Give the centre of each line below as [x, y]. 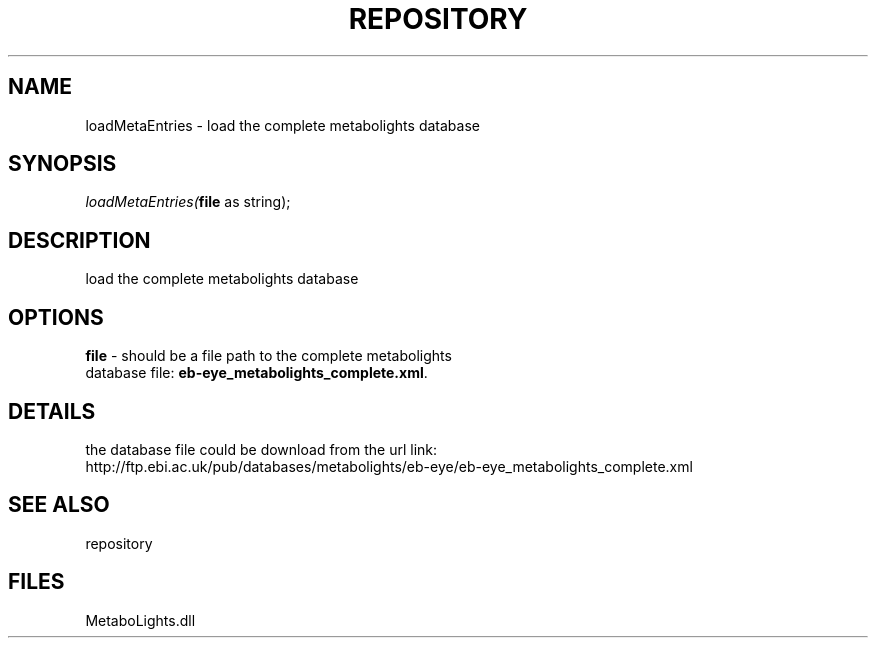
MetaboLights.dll [140, 620]
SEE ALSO [59, 505]
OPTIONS [56, 317]
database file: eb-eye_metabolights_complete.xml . [256, 373]
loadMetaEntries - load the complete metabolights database [282, 125]
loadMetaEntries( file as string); [188, 202]
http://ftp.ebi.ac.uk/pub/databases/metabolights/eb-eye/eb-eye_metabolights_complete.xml [389, 466]
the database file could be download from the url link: [261, 449]
